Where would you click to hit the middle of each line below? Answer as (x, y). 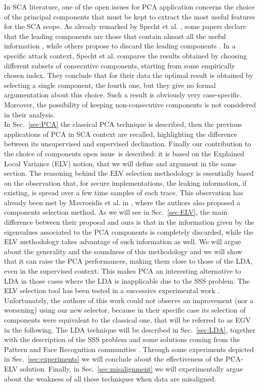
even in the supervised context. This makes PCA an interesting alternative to (123, 271)
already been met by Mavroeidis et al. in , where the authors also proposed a (122, 202)
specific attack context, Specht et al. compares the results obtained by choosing (125, 55)
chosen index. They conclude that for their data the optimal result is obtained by (129, 75)
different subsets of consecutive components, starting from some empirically (120, 65)
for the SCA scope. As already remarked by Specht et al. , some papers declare (125, 26)
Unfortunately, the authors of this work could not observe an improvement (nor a (129, 300)
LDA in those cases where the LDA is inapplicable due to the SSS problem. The (127, 280)
